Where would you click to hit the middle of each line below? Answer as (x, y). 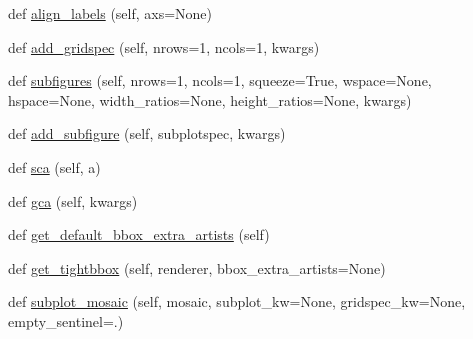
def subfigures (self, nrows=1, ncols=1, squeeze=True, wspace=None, (220, 80)
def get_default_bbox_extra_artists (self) (139, 234)
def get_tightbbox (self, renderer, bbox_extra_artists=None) (197, 267)
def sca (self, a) (54, 166)
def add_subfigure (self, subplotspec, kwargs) (147, 133)
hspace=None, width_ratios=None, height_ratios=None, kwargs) (210, 99)
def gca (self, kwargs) (73, 200)
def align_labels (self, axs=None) (110, 13)
